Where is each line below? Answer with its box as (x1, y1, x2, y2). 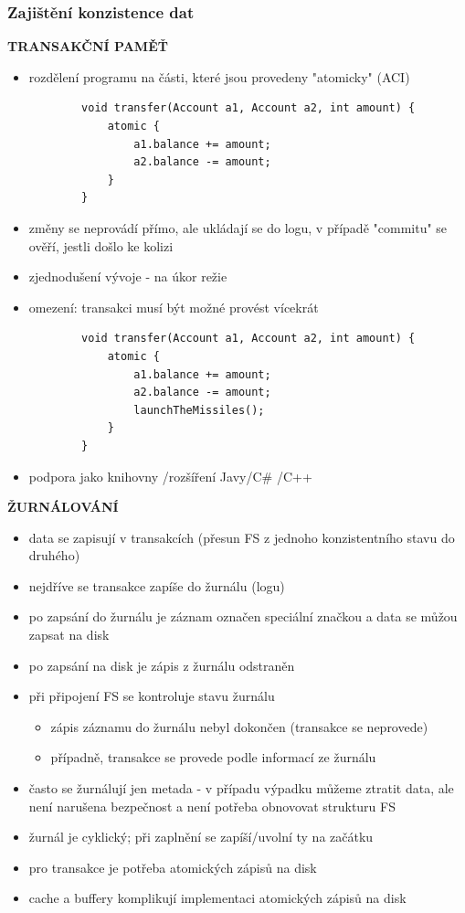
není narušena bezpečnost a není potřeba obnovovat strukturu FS (28, 796, 396, 815)
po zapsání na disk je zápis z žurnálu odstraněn (28, 655, 295, 674)
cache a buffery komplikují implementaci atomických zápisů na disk (28, 888, 407, 908)
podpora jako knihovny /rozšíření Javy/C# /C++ (28, 466, 312, 485)
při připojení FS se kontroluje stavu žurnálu (28, 686, 275, 706)
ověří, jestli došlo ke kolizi (28, 236, 174, 255)
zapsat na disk (28, 625, 110, 644)
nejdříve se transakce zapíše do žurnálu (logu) (28, 576, 285, 595)
